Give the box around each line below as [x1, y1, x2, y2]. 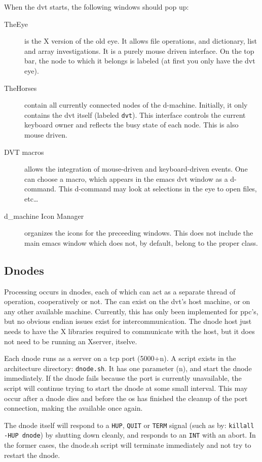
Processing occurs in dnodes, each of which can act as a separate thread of [4, 286, 236, 296]
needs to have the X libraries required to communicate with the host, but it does [4, 325, 255, 336]
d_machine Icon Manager [4, 210, 84, 221]
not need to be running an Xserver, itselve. [4, 336, 137, 346]
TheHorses [4, 82, 37, 93]
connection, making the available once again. [4, 403, 143, 413]
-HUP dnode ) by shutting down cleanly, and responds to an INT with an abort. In [4, 430, 256, 440]
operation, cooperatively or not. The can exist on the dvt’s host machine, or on [4, 296, 250, 307]
